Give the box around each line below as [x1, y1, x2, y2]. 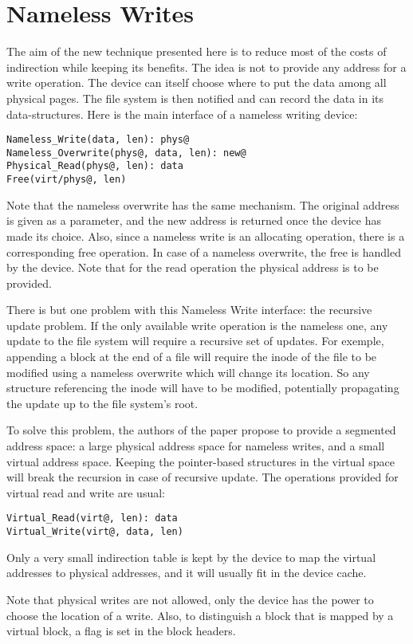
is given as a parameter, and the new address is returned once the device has [6, 212, 381, 229]
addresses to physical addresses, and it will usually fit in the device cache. [6, 564, 367, 581]
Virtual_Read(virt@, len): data [6, 512, 178, 524]
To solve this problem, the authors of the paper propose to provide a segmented [6, 422, 396, 438]
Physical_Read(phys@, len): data [6, 160, 183, 172]
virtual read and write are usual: [6, 484, 165, 501]
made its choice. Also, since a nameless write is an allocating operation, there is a [6, 227, 405, 244]
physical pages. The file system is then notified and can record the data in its [6, 89, 384, 106]
